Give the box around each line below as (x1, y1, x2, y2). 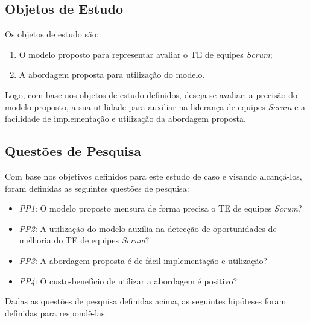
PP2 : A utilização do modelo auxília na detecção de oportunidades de (19, 222, 277, 234)
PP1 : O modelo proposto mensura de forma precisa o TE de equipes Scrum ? (19, 202, 302, 215)
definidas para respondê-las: (5, 306, 107, 319)
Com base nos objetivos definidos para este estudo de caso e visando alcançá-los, (5, 169, 302, 182)
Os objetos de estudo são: (5, 28, 99, 40)
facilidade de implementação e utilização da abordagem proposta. (5, 112, 246, 125)
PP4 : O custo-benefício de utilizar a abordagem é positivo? (19, 274, 237, 287)
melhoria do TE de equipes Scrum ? (19, 234, 150, 246)
